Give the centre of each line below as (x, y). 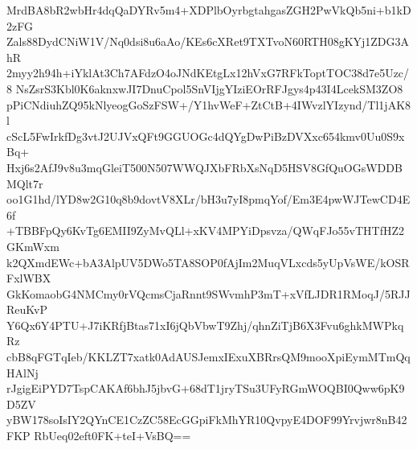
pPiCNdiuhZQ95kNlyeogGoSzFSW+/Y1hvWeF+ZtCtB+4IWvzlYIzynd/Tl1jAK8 (209, 104)
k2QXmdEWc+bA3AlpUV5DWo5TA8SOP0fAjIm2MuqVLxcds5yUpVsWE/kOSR (208, 262)
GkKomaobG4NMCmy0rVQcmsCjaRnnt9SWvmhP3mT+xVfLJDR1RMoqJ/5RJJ (208, 293)
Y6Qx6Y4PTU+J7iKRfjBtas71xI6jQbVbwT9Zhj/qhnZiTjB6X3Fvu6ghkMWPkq (205, 325)
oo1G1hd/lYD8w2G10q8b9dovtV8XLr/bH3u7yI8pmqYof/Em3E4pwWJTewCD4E (208, 199)
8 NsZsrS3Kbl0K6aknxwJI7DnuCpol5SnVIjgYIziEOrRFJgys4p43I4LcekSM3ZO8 (205, 88)
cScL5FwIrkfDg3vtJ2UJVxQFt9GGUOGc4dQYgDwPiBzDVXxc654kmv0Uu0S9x (206, 136)
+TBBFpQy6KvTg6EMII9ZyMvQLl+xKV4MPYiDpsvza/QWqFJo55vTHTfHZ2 (206, 231)
